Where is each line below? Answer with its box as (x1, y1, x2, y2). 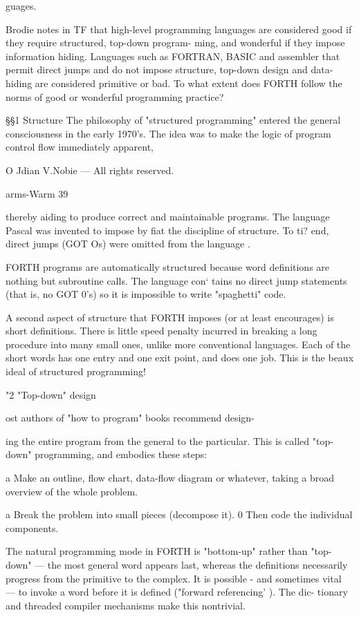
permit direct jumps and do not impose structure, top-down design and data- (6, 62, 333, 77)
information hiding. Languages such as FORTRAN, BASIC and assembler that (6, 48, 340, 63)
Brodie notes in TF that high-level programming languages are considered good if (6, 21, 352, 36)
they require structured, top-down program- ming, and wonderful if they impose (6, 35, 345, 50)
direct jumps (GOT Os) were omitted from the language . (6, 236, 250, 251)
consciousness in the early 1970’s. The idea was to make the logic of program (6, 126, 331, 140)
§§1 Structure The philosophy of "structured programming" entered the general (6, 113, 341, 127)
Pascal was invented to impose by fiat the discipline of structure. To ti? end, (6, 222, 329, 237)
